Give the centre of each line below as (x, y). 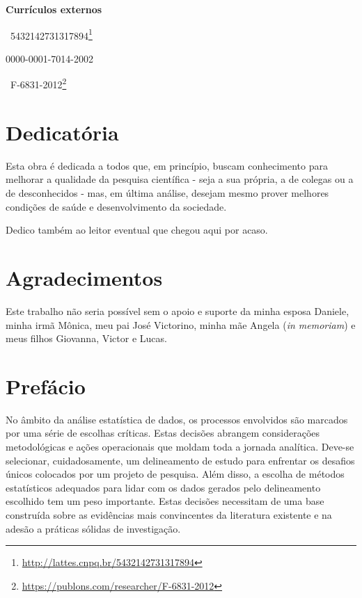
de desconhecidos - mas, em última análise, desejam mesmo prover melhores (167, 193)
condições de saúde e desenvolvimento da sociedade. (116, 206)
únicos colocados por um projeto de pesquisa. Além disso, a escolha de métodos (175, 474)
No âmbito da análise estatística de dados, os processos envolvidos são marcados (177, 419)
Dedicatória (62, 132)
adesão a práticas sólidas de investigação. (93, 528)
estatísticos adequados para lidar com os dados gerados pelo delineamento (163, 487)
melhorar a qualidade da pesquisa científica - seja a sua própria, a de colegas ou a (180, 179)
